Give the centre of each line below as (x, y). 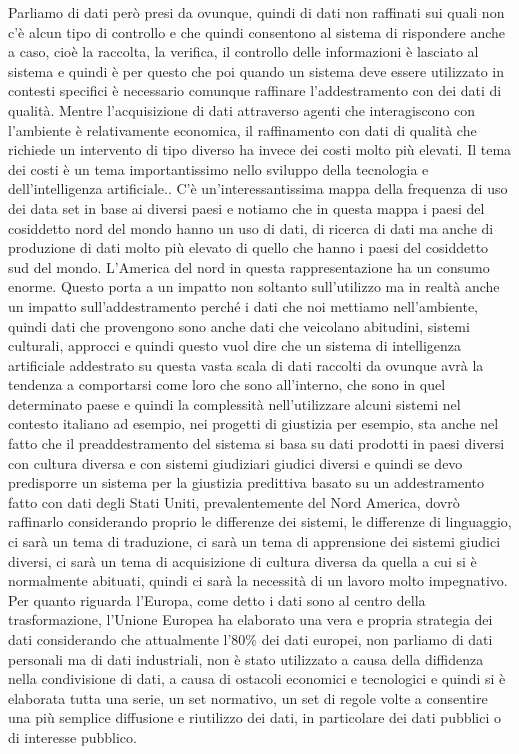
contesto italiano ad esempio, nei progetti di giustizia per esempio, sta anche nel (253, 423)
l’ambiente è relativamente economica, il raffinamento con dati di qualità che (242, 129)
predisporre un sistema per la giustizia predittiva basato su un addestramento (246, 482)
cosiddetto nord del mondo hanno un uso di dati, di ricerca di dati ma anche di (251, 227)
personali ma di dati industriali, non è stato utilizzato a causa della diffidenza (246, 658)
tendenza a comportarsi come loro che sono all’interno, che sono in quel (227, 384)
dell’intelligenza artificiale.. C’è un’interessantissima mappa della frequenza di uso (258, 188)
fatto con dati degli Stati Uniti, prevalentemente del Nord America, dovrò (234, 501)
